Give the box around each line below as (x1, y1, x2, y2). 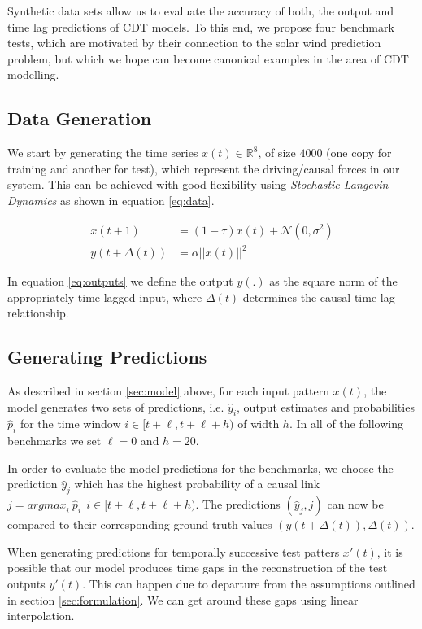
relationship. (7, 304, 69, 321)
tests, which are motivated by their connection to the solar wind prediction (7, 34, 381, 51)
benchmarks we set (7, 432, 102, 449)
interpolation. (7, 607, 75, 624)
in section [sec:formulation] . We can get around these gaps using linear (7, 591, 359, 608)
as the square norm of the (269, 273, 398, 290)
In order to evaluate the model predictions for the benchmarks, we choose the (7, 459, 394, 476)
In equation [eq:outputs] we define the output (7, 273, 233, 290)
